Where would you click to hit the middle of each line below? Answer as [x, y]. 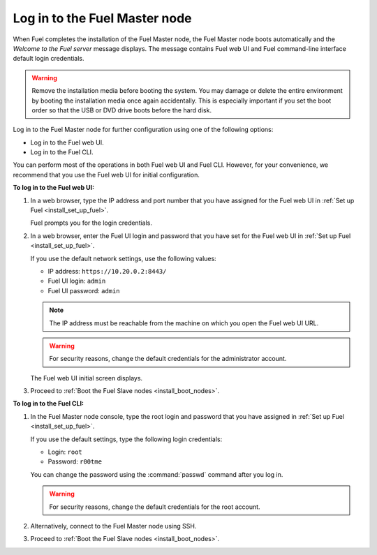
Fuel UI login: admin [77, 281]
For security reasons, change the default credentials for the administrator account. [168, 359]
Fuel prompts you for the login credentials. [91, 223]
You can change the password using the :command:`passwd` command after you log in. [157, 474]
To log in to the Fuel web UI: [53, 188]
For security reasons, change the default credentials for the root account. [155, 507]
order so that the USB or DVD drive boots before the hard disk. [122, 110]
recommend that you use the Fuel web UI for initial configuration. [106, 175]
